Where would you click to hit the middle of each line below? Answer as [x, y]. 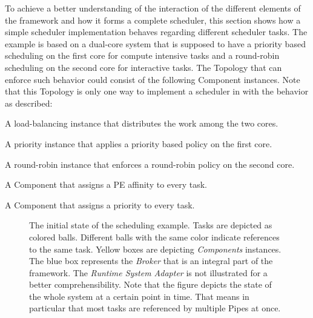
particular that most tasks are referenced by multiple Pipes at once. [155, 308]
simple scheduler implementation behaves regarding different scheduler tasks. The [156, 32]
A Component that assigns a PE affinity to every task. [106, 184]
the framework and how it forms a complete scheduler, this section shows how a [153, 20]
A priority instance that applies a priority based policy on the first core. [139, 143]
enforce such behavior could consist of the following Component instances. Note [153, 79]
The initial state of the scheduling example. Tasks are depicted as [151, 225]
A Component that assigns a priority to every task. [100, 204]
